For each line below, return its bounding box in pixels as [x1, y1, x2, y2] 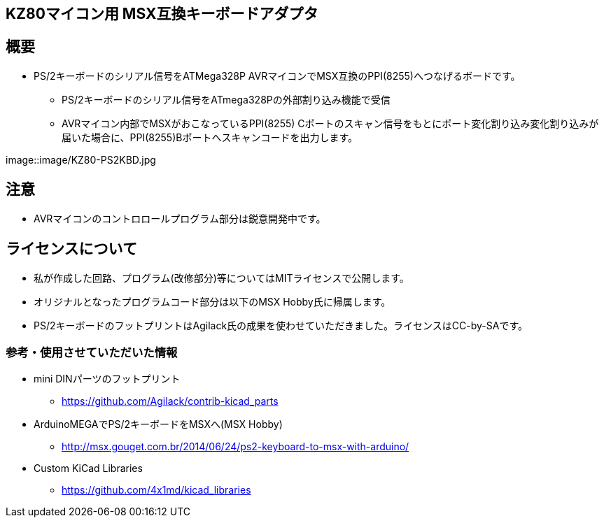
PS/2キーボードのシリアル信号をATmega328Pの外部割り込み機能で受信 [62, 93, 391, 106]
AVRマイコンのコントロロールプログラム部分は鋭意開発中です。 [34, 212, 326, 224]
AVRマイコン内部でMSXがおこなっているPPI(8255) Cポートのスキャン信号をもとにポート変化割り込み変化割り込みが [62, 117, 599, 129]
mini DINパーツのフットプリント [34, 373, 181, 385]
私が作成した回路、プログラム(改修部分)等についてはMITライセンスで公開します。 [34, 271, 409, 284]
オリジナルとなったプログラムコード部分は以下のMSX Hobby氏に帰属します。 [34, 295, 391, 308]
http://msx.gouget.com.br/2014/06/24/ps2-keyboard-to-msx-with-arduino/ [62, 440, 409, 453]
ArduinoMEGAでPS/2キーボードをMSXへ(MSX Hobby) [34, 418, 283, 431]
